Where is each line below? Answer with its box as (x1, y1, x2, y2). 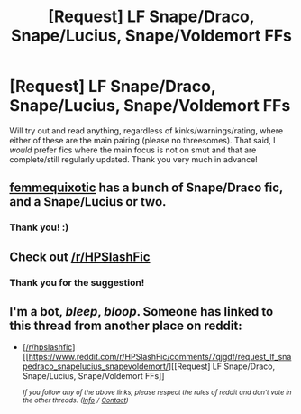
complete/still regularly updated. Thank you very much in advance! (9, 153, 259, 164)
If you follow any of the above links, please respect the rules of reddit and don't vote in (22, 388, 292, 398)
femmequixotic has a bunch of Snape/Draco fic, (9, 180, 284, 196)
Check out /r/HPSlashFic (9, 249, 150, 264)
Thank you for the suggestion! (9, 276, 145, 289)
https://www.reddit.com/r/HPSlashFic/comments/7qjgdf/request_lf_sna (28, 352, 292, 363)
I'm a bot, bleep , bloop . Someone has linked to (9, 304, 274, 319)
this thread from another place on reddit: (9, 317, 242, 333)
